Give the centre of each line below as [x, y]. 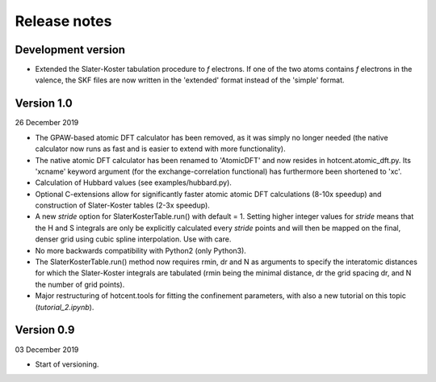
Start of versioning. [67, 364]
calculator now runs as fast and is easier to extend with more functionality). [160, 149]
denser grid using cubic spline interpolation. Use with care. [133, 239]
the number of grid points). [80, 284]
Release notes [63, 21]
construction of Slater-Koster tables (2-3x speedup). [122, 205]
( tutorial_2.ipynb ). [65, 307]
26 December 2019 [47, 123]
